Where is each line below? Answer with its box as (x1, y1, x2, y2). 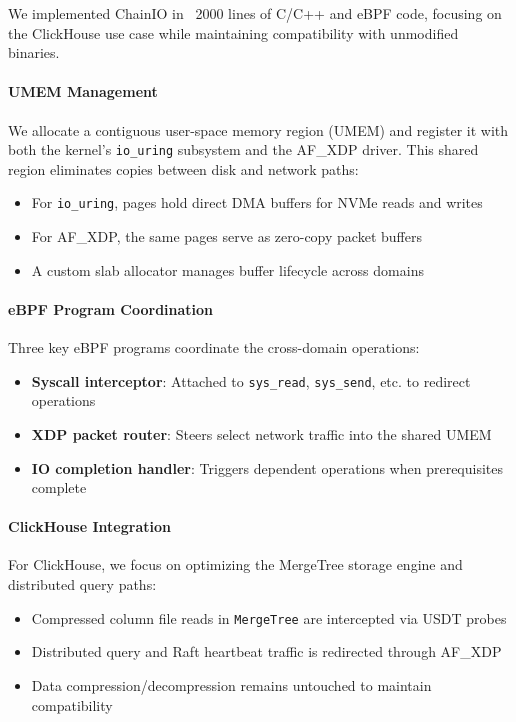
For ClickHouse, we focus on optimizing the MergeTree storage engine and (8, 554, 463, 575)
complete (31, 477, 87, 498)
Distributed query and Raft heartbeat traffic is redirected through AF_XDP (31, 641, 502, 662)
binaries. (8, 42, 60, 63)
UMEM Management (8, 81, 158, 102)
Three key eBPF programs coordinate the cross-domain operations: (8, 337, 420, 358)
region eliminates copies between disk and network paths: (8, 158, 359, 179)
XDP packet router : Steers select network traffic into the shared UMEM (31, 423, 492, 444)
